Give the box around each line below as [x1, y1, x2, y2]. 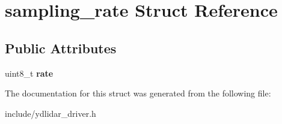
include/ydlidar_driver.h [5, 107, 96, 119]
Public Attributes [5, 38, 117, 57]
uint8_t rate [5, 66, 54, 79]
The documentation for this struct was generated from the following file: [5, 87, 271, 99]
